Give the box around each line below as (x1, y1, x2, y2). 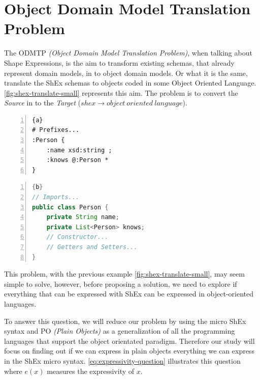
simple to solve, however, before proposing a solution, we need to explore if (4, 278, 237, 289)
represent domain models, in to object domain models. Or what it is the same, (4, 67, 248, 78)
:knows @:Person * (46, 156, 109, 164)
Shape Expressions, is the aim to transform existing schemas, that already (4, 57, 235, 68)
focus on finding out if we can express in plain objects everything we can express (4, 345, 254, 356)
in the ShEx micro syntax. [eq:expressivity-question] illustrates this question (4, 355, 241, 366)
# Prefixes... (32, 126, 80, 134)
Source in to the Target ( (4, 97, 81, 108)
